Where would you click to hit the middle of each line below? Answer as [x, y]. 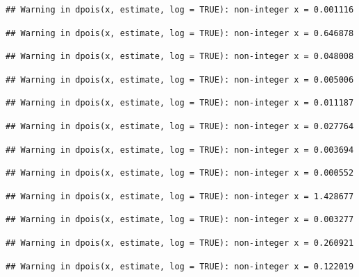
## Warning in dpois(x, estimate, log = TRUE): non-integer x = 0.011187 [180, 103]
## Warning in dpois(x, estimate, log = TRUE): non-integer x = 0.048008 [180, 57]
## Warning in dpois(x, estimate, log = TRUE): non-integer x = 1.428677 [180, 196]
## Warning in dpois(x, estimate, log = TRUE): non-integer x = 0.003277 [180, 220]
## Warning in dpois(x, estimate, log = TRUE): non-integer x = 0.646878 [180, 33]
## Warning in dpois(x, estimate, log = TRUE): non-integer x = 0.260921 [180, 243]
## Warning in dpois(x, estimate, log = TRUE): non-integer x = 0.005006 [180, 79]
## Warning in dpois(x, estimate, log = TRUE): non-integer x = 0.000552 [180, 173]
